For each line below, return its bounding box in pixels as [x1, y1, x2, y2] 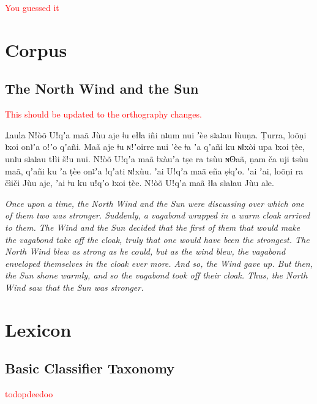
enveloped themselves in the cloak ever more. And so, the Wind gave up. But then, [5, 256, 313, 269]
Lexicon [5, 316, 72, 342]
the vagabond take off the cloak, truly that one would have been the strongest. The [5, 233, 310, 245]
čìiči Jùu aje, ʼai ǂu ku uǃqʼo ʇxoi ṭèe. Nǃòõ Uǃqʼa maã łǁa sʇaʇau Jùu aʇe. [5, 176, 274, 189]
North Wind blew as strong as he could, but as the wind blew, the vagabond [5, 245, 286, 258]
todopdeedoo [5, 387, 53, 400]
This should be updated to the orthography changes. [5, 108, 202, 121]
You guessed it [5, 1, 59, 13]
